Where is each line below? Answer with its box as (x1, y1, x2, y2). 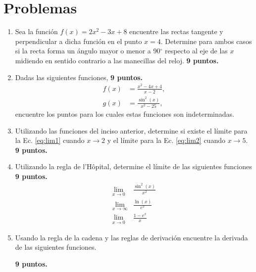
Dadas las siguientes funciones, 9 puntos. (15, 72, 143, 82)
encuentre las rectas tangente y (129, 26, 223, 37)
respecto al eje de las (164, 45, 228, 56)
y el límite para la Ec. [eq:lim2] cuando (107, 135, 225, 145)
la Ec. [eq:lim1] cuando (15, 135, 85, 145)
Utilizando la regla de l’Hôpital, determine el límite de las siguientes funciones (15, 161, 252, 172)
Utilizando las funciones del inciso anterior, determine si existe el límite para (15, 125, 248, 136)
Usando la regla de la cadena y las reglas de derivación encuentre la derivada (15, 232, 248, 242)
